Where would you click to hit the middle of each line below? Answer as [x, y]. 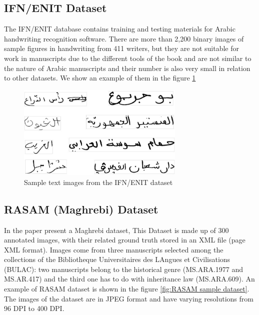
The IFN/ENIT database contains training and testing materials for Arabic [120, 29]
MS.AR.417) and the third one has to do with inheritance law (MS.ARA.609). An [129, 279]
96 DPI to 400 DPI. [34, 308]
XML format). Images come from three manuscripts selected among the [114, 249]
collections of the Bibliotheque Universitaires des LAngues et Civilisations [117, 259]
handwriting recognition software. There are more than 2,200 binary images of [124, 38]
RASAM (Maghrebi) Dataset [81, 209]
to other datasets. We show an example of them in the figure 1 [100, 78]
